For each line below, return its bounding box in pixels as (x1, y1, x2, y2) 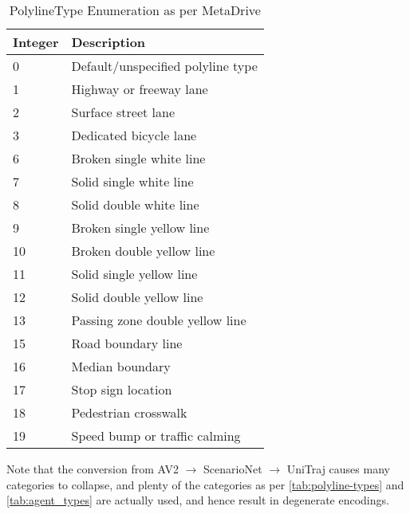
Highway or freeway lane (71, 80, 208, 98)
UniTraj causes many (286, 461, 390, 477)
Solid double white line (71, 195, 199, 214)
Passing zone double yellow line (71, 311, 246, 329)
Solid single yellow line (71, 265, 198, 283)
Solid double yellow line (71, 288, 203, 306)
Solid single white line (71, 172, 194, 190)
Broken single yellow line (71, 218, 210, 237)
